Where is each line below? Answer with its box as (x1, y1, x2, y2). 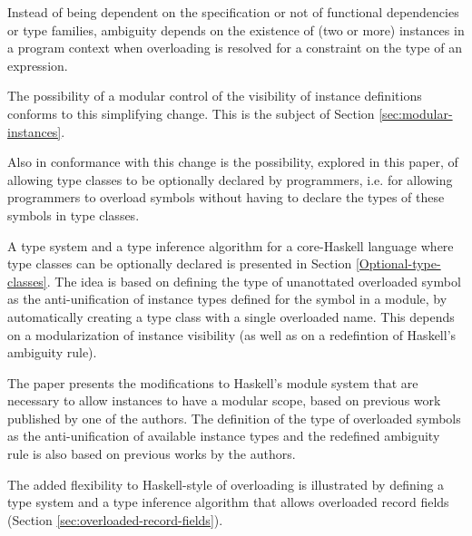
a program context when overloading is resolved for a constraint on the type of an (7, 38, 462, 57)
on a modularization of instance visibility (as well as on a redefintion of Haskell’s (7, 325, 457, 344)
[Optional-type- (355, 254, 441, 273)
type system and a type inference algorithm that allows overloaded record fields (7, 492, 449, 512)
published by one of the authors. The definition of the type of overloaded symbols (7, 408, 461, 427)
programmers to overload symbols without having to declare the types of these (7, 188, 445, 207)
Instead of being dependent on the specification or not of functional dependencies (7, 3, 459, 21)
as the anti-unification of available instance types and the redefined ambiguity (7, 426, 440, 445)
